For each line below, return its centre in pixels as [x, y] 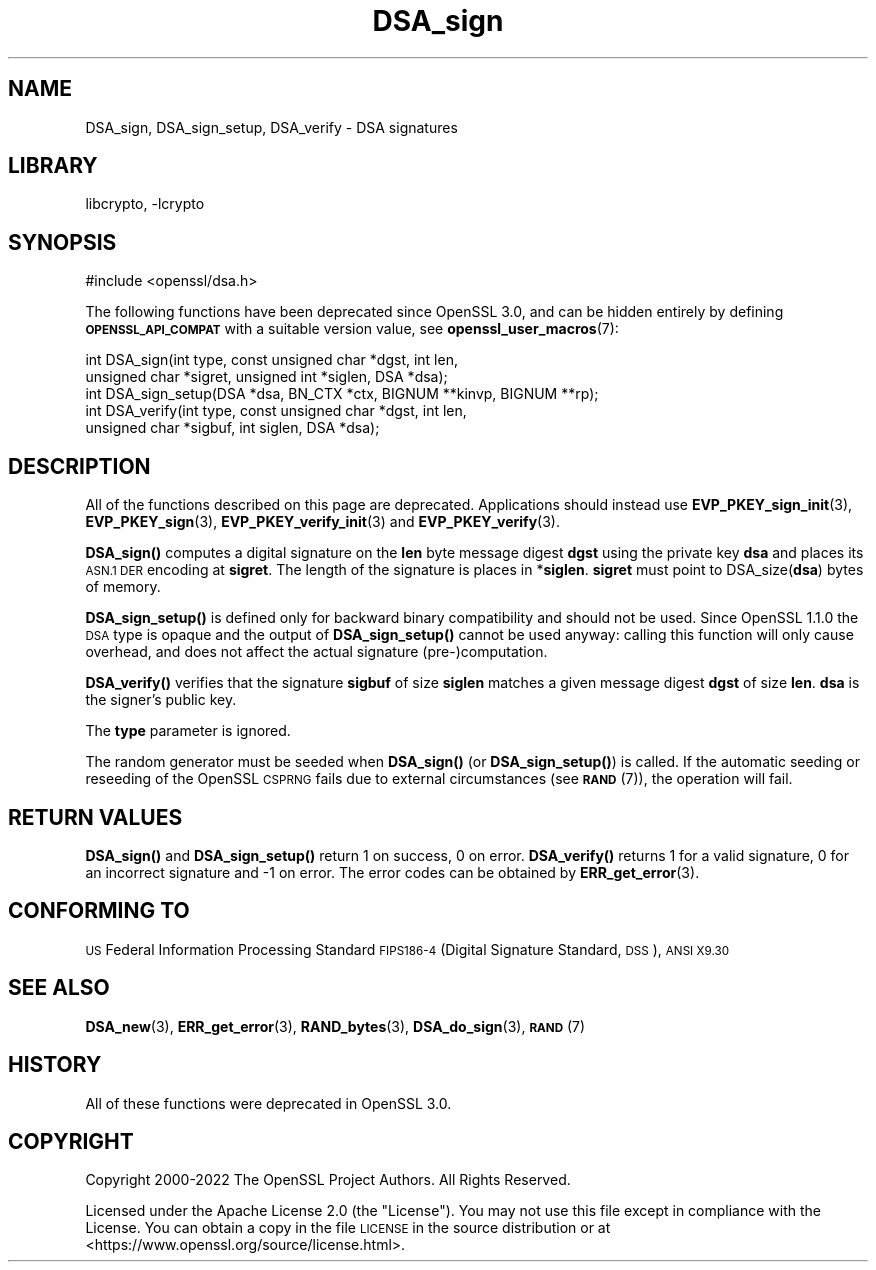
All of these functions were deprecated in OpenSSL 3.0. [268, 1103]
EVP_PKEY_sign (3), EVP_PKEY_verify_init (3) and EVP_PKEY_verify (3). [322, 522]
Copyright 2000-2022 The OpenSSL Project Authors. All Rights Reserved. [328, 1180]
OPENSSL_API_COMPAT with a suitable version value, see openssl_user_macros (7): [352, 329]
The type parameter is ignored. [188, 731]
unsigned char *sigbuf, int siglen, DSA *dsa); [232, 428]
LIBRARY [53, 166]
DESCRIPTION [79, 466]
